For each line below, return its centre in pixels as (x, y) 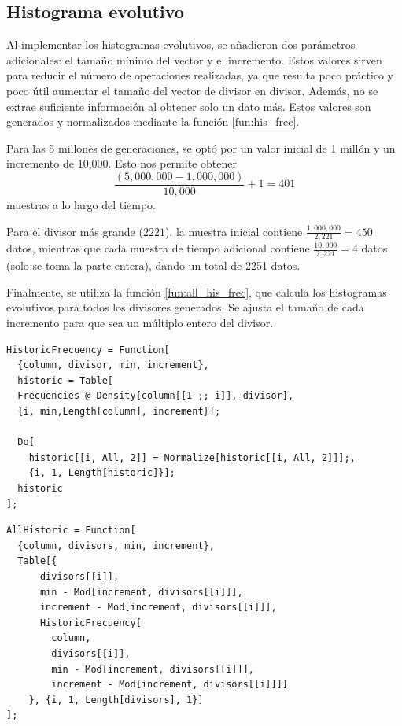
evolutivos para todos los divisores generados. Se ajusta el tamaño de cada (185, 307)
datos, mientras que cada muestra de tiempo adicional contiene (158, 248)
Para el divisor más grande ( (75, 231)
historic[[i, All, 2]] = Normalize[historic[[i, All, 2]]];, (192, 457)
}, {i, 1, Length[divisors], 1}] (116, 700)
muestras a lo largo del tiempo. (81, 205)
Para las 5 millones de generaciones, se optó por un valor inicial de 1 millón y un (201, 147)
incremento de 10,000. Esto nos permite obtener (122, 163)
